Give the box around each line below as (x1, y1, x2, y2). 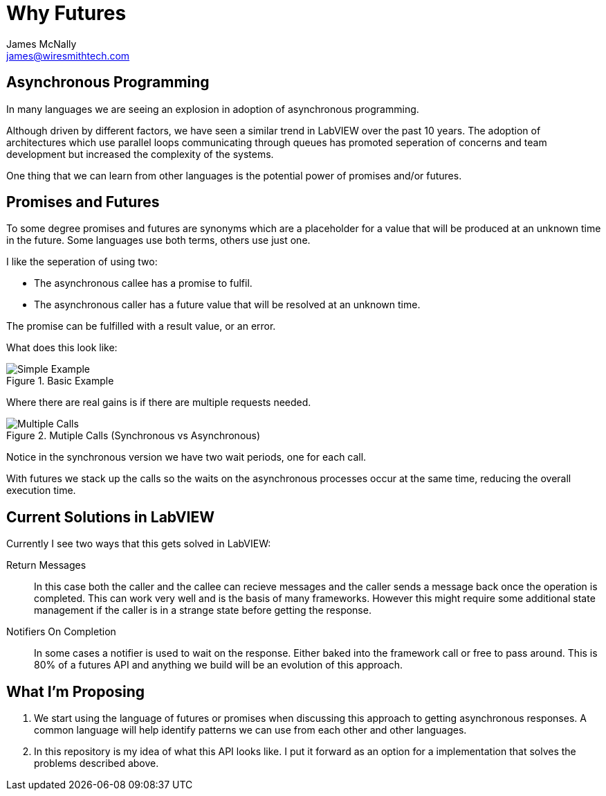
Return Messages (6, 559, 86, 572)
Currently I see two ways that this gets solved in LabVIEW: (6, 538, 271, 550)
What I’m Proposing (6, 682, 145, 700)
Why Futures (6, 1, 127, 25)
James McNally (6, 37, 77, 50)
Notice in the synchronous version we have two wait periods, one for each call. (6, 451, 367, 463)
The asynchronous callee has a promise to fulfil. (34, 277, 252, 290)
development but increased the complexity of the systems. (6, 148, 274, 160)
